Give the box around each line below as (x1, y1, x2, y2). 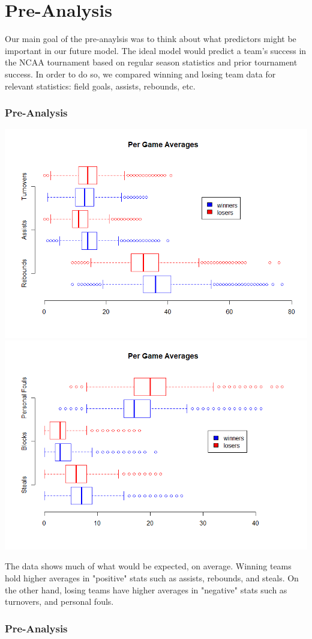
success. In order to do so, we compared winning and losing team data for (5, 67, 276, 80)
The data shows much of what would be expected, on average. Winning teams (5, 560, 292, 572)
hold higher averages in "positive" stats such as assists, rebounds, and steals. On (5, 572, 299, 584)
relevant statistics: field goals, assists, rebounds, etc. (5, 79, 196, 92)
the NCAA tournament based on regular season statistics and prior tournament (5, 56, 298, 68)
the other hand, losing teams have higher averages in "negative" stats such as (5, 583, 287, 596)
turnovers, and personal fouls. (5, 595, 114, 608)
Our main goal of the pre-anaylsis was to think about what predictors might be (5, 32, 296, 45)
